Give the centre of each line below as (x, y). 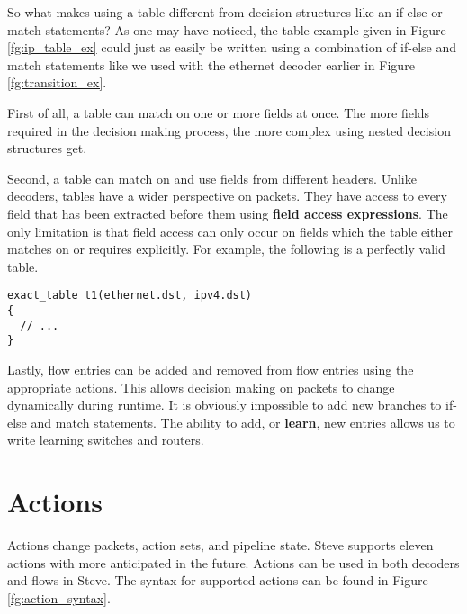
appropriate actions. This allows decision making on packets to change (201, 387)
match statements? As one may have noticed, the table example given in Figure (227, 29)
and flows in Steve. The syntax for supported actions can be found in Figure (218, 580)
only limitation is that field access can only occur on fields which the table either (230, 231)
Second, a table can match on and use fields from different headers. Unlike (212, 178)
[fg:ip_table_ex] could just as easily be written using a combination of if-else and (232, 47)
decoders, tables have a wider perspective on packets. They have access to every (227, 196)
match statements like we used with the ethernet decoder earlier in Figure (211, 64)
